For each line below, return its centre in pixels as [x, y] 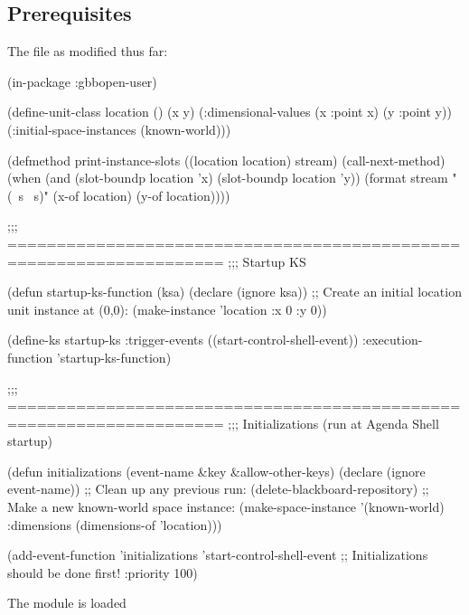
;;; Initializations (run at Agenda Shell [333, 423]
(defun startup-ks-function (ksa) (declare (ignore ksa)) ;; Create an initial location [234, 292]
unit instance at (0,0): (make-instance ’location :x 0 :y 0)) [167, 309]
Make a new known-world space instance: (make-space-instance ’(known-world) [226, 507]
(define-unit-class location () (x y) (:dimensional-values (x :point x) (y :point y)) [230, 112]
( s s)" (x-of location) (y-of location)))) [119, 195]
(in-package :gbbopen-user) [82, 81]
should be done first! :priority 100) [103, 572]
